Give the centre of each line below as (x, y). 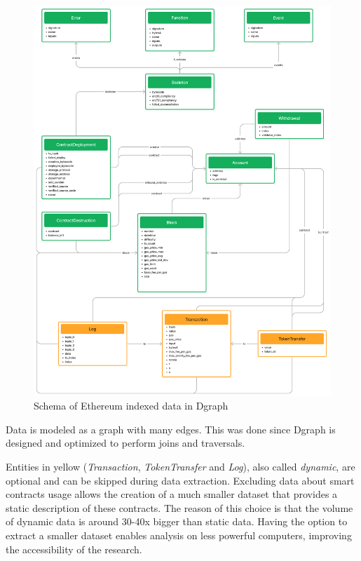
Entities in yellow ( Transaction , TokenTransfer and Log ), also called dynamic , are (180, 466)
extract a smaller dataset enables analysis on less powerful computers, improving (179, 535)
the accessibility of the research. (74, 549)
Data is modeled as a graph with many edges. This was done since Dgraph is (171, 429)
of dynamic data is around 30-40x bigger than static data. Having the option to (177, 521)
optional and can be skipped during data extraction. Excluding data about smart (180, 480)
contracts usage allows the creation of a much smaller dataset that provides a (172, 494)
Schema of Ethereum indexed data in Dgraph (131, 406)
